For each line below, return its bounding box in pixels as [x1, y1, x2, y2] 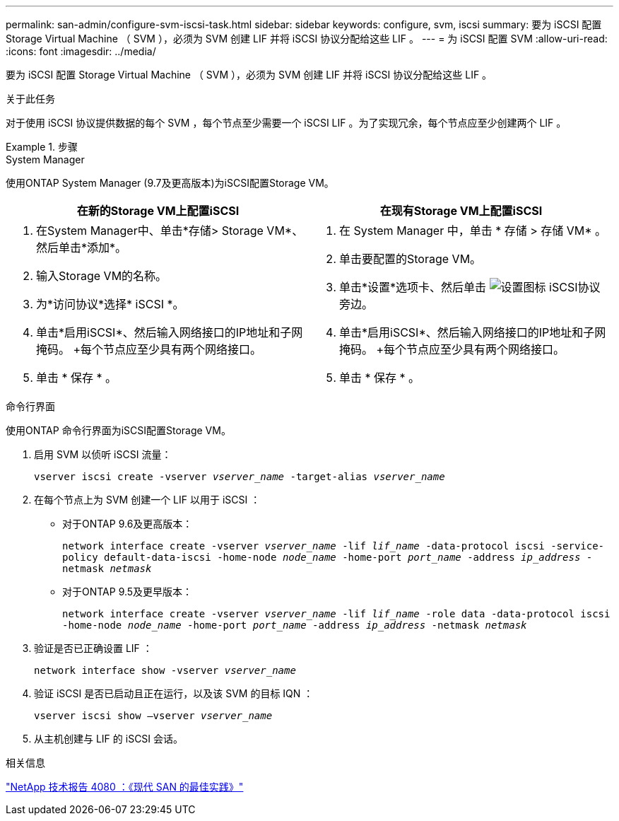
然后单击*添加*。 [36, 240, 127, 255]
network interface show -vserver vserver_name [34, 665, 296, 676]
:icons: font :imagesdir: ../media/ [6, 45, 156, 57]
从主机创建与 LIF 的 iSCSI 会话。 [34, 733, 184, 745]
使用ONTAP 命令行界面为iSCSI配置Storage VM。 [6, 424, 231, 436]
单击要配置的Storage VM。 [339, 252, 482, 266]
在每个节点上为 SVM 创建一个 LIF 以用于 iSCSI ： [34, 494, 261, 506]
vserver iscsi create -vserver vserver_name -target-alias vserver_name [34, 471, 445, 482]
